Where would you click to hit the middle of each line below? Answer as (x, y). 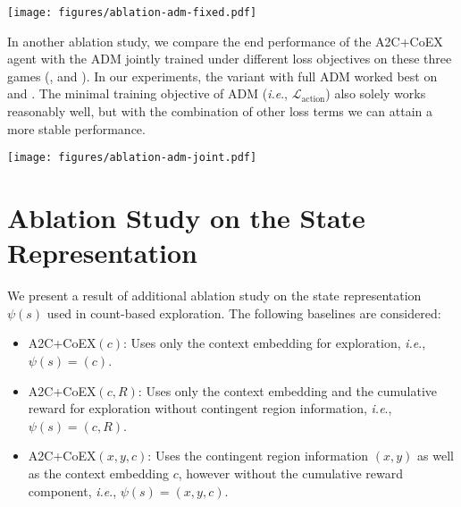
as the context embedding (98, 473)
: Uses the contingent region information (258, 456)
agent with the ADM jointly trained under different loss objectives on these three (230, 59)
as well (436, 456)
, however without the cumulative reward (291, 473)
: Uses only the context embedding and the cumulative (288, 390)
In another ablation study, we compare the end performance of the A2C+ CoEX (225, 41)
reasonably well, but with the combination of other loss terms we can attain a (220, 111)
